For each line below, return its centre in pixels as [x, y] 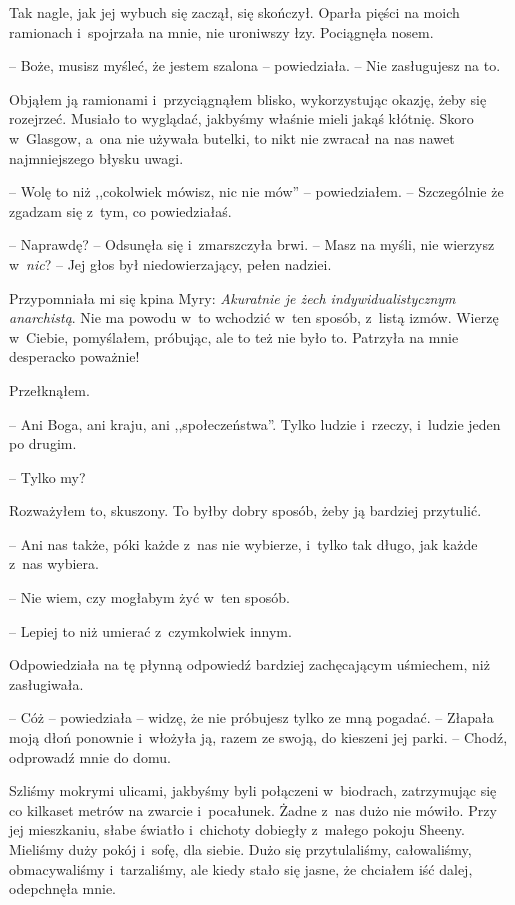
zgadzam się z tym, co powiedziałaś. [120, 210]
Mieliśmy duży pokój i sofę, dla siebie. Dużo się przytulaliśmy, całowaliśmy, [240, 849]
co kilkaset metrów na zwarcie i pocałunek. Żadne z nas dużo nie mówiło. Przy [253, 809]
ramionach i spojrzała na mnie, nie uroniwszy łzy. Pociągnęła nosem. [221, 31]
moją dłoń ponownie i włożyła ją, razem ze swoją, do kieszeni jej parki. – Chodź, [258, 737]
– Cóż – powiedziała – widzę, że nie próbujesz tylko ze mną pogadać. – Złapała [251, 717]
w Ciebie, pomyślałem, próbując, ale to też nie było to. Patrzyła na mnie [234, 336]
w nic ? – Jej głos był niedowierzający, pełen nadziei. [170, 263]
